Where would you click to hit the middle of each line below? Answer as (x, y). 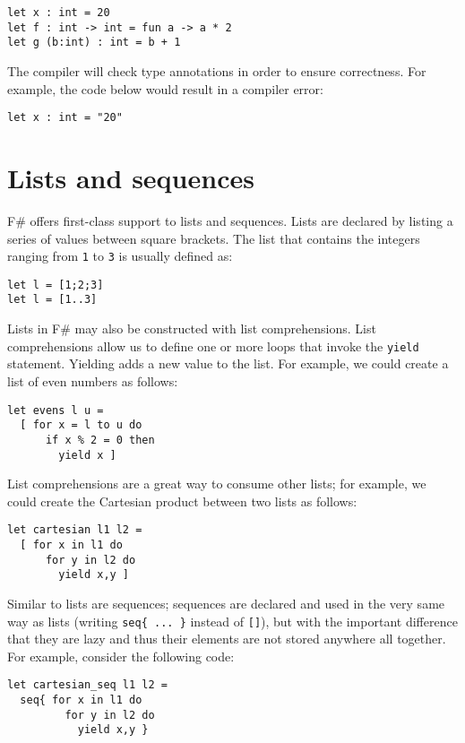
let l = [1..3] (52, 300)
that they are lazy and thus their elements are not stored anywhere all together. (227, 639)
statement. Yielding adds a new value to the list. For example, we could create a (228, 363)
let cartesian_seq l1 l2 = (87, 685)
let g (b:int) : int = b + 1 (94, 43)
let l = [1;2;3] (56, 285)
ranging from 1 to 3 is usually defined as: (120, 256)
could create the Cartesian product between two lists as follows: (182, 501)
